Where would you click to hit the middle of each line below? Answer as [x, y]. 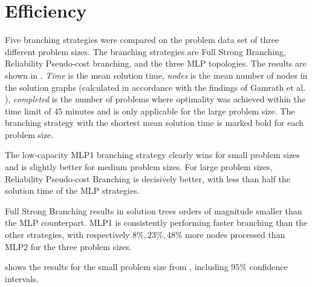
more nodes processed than [235, 235]
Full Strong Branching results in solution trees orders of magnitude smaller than [154, 210]
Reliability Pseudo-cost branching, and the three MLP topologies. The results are [156, 63]
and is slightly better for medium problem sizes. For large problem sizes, [139, 167]
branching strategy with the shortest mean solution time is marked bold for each [154, 123]
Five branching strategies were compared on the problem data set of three [142, 40]
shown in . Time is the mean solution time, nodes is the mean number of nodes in [156, 75]
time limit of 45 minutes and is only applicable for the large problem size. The [150, 111]
